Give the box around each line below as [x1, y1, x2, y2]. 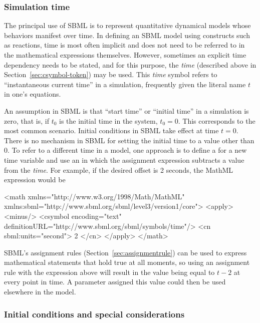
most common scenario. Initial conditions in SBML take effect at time [4, 125, 219, 136]
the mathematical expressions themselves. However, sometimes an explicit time [4, 50, 246, 60]
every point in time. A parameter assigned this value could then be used [4, 276, 226, 287]
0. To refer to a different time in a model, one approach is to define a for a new [4, 145, 247, 155]
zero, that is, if [4, 115, 49, 126]
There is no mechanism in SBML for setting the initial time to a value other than [4, 135, 254, 145]
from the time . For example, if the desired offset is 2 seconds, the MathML [4, 164, 233, 175]
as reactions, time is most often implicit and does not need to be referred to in [4, 40, 245, 50]
